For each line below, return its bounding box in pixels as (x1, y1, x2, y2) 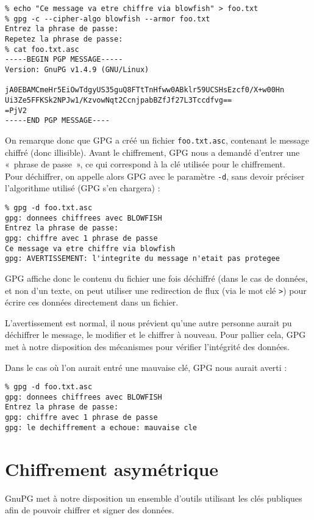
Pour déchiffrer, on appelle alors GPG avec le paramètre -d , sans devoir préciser (5, 169, 305, 182)
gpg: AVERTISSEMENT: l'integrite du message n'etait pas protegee (5, 254, 280, 263)
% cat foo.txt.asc (5, 45, 79, 54)
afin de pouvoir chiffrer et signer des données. (5, 504, 174, 516)
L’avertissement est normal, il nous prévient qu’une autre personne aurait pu (5, 316, 292, 329)
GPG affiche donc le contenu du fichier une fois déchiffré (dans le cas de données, (5, 271, 308, 284)
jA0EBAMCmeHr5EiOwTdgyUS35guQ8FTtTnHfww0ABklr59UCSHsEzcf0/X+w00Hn (5, 86, 285, 95)
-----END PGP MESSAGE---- (5, 116, 110, 125)
